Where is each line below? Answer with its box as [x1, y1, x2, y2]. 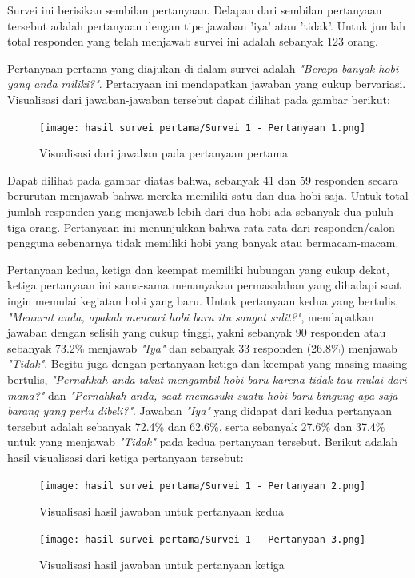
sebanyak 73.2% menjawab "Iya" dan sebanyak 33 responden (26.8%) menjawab [7, 339, 397, 356]
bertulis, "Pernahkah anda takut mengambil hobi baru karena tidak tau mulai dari [7, 370, 407, 387]
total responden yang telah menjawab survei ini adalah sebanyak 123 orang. [7, 33, 378, 50]
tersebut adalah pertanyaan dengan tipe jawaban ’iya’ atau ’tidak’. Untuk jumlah [7, 17, 406, 34]
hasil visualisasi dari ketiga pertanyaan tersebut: [7, 448, 244, 465]
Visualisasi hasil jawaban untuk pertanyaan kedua [39, 503, 285, 520]
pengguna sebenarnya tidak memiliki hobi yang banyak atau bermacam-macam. [7, 234, 399, 251]
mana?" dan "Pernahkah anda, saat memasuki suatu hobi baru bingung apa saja [7, 386, 398, 403]
